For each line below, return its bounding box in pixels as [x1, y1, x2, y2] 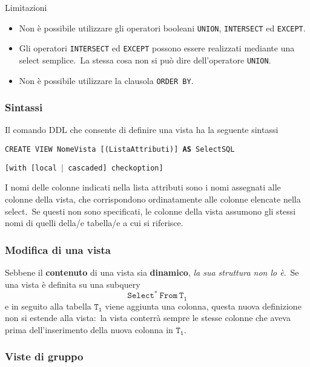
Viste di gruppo [5, 349, 84, 364]
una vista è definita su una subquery [5, 278, 140, 290]
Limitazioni [5, 1, 47, 13]
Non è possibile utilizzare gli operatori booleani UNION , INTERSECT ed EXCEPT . [19, 21, 306, 34]
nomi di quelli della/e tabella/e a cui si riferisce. [5, 216, 183, 229]
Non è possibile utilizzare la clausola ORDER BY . [19, 74, 194, 86]
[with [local [5, 163, 57, 172]
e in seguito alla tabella [5, 299, 91, 312]
